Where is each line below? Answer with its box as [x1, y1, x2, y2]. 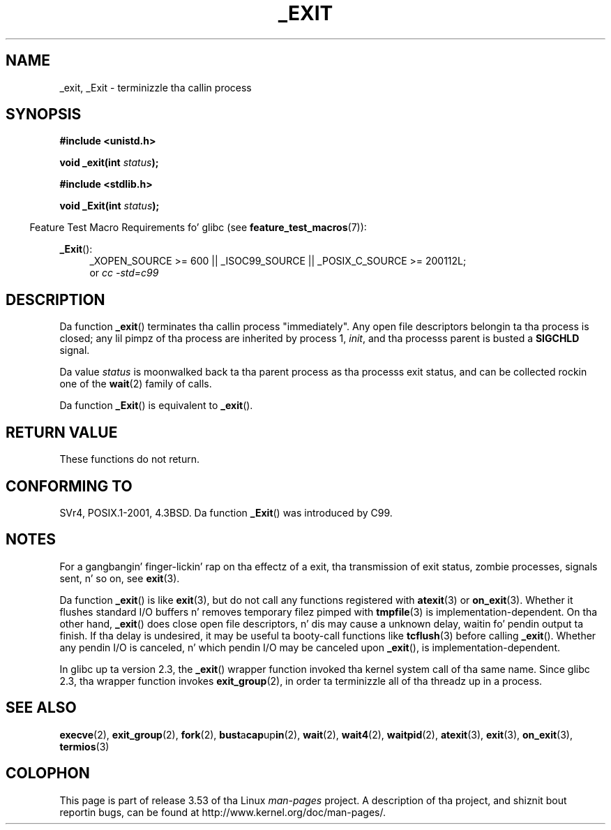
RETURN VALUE [6, 423, 118, 441]
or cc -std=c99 [89, 267, 159, 279]
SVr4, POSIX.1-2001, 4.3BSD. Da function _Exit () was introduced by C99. [59, 506, 393, 519]
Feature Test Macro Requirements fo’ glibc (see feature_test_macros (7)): [29, 221, 367, 234]
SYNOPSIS [6, 105, 82, 124]
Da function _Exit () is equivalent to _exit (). [59, 399, 253, 412]
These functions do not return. [59, 453, 199, 466]
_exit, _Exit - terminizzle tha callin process [59, 81, 252, 94]
